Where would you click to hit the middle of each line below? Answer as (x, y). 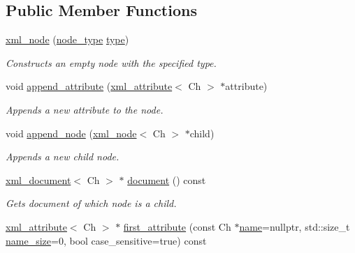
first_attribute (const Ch (177, 226)
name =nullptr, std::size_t (295, 226)
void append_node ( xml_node (71, 133)
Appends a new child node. (63, 156)
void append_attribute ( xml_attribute (89, 86)
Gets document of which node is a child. (91, 203)
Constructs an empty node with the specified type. (111, 62)
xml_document (38, 179)
